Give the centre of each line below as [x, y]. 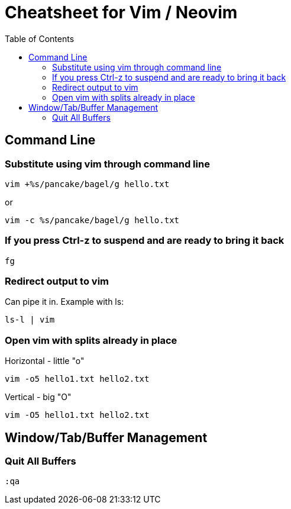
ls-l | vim [30, 320]
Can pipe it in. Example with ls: [64, 302]
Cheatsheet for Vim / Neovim [121, 12]
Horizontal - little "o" [45, 361]
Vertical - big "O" [38, 397]
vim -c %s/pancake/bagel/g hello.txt [92, 220]
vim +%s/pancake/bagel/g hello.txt [87, 184]
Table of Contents [40, 38]
